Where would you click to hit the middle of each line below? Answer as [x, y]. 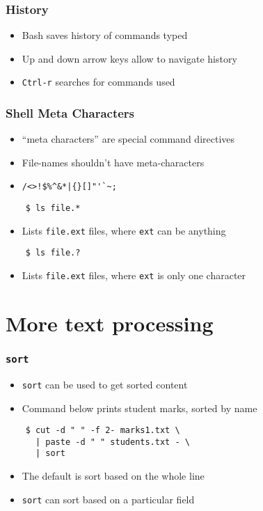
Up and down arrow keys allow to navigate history [129, 58]
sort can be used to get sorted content [105, 384]
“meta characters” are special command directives [128, 139]
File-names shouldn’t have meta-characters [113, 162]
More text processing [110, 323]
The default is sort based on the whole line [113, 476]
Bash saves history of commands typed [105, 35]
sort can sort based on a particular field [108, 499]
